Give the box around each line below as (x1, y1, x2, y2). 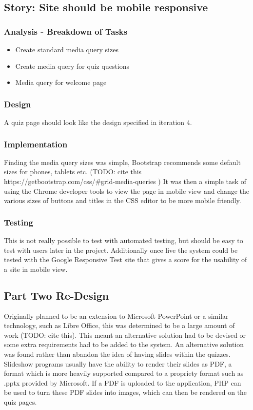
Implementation (4, 138, 68, 150)
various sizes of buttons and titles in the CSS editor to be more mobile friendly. (4, 195, 241, 205)
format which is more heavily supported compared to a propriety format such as (4, 368, 244, 378)
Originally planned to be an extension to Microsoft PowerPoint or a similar (4, 310, 229, 321)
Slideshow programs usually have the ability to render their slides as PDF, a (4, 358, 232, 369)
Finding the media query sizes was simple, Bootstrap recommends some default (4, 157, 241, 167)
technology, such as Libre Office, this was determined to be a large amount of (4, 320, 235, 330)
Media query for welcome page (15, 77, 107, 87)
